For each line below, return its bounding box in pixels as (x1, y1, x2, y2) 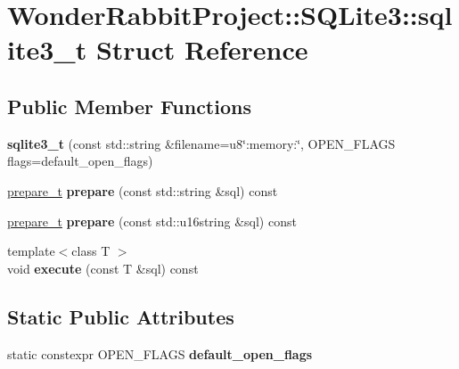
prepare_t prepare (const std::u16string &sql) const (7, 211, 297, 230)
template (7, 242, 55, 260)
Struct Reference (95, 31, 308, 68)
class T (71, 242, 111, 260)
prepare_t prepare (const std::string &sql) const (7, 181, 278, 200)
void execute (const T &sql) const (7, 258, 199, 277)
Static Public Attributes (7, 302, 234, 330)
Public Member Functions (7, 92, 251, 119)
